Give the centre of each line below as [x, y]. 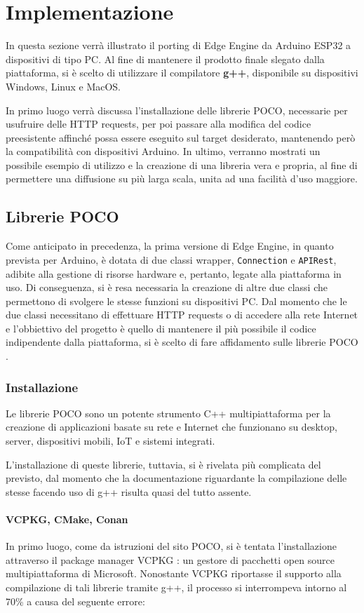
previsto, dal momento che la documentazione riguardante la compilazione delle [176, 478]
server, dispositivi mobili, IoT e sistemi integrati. [110, 441]
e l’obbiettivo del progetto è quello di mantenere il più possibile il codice [161, 328]
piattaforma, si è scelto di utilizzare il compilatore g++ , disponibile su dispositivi [182, 73]
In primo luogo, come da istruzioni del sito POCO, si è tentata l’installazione [171, 546]
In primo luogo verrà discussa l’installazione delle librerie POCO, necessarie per [177, 110]
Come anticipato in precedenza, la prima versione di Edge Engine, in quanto [170, 246]
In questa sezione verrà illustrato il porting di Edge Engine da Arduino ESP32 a [178, 45]
